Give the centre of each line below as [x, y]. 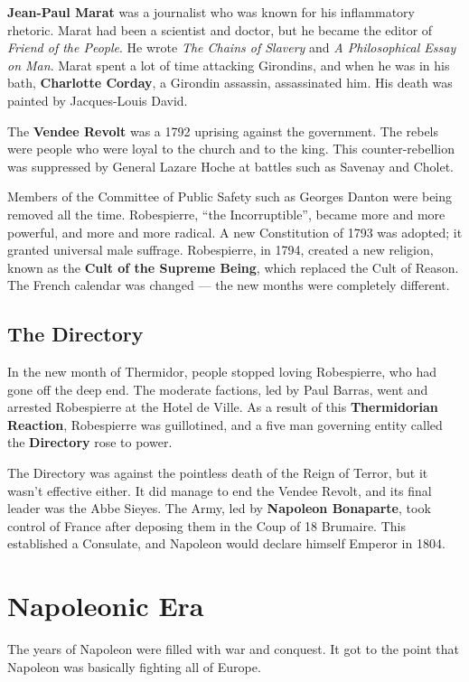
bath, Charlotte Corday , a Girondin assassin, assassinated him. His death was [230, 83]
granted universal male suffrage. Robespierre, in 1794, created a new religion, [220, 250]
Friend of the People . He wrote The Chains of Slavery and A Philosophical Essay [232, 47]
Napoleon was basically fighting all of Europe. [134, 666]
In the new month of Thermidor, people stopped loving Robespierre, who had [222, 372]
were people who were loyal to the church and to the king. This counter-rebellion [231, 149]
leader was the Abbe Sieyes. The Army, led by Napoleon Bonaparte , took [219, 508]
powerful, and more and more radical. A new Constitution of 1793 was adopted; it [235, 232]
